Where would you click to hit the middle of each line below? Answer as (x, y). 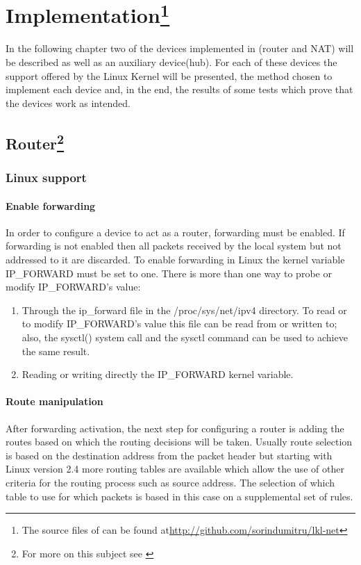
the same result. (56, 351)
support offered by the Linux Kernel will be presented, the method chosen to (169, 75)
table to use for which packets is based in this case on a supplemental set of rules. (179, 496)
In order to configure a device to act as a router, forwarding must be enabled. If (175, 232)
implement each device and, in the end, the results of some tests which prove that (179, 89)
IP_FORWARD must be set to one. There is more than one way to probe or (169, 273)
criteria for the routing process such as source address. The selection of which (170, 482)
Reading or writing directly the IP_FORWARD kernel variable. (158, 374)
